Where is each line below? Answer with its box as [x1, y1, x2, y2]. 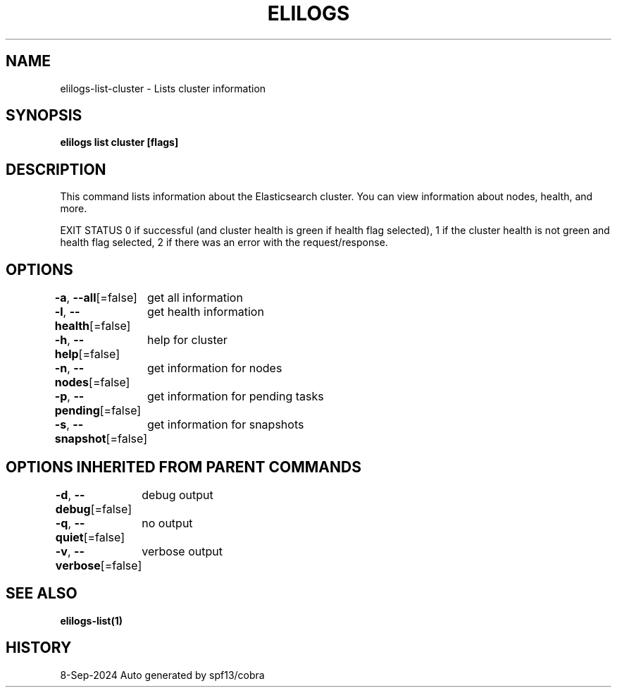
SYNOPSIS [6, 106, 82, 125]
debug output [142, 487, 213, 502]
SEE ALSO [6, 584, 77, 603]
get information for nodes [147, 361, 282, 376]
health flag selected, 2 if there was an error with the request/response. [60, 236, 388, 249]
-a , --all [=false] [54, 290, 137, 305]
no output [142, 515, 193, 530]
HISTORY [6, 639, 72, 657]
